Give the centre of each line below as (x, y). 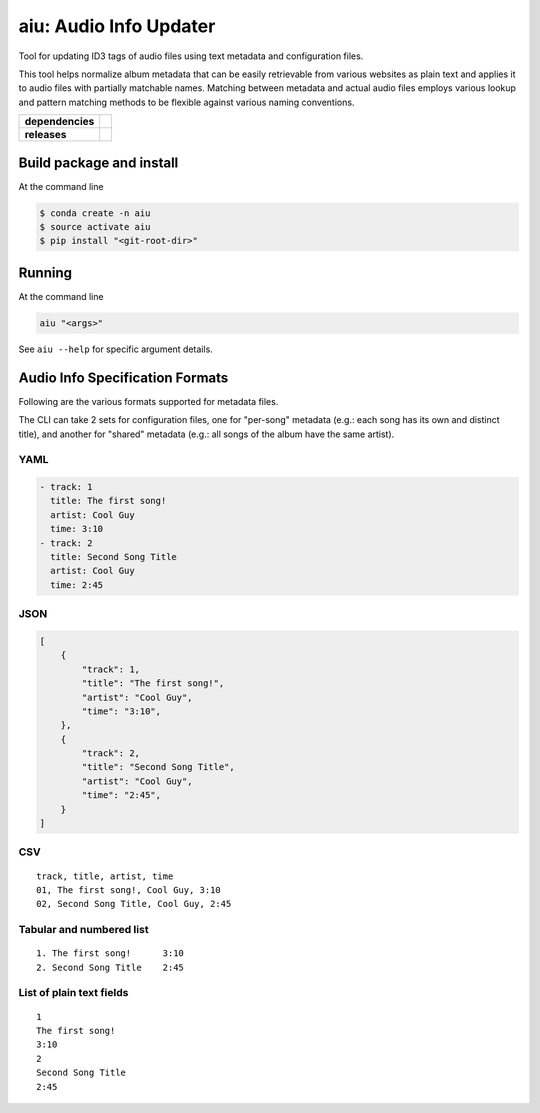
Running (45, 272)
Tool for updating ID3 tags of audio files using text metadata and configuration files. (191, 56)
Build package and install (98, 162)
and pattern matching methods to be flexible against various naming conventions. (186, 102)
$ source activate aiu (95, 226)
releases (45, 135)
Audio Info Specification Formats (123, 377)
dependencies (59, 122)
